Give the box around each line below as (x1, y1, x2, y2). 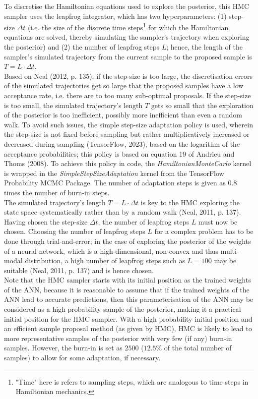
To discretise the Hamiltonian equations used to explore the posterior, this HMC (4, 1, 250, 11)
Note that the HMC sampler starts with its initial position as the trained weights (4, 275, 251, 285)
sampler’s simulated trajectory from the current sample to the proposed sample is (4, 51, 252, 61)
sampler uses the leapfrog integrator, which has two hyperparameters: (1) (4, 10, 227, 21)
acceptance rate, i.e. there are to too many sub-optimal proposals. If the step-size (4, 90, 251, 100)
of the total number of (164, 342, 232, 353)
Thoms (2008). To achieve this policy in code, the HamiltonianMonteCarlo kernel (4, 158, 252, 169)
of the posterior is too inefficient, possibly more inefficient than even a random (4, 110, 242, 120)
